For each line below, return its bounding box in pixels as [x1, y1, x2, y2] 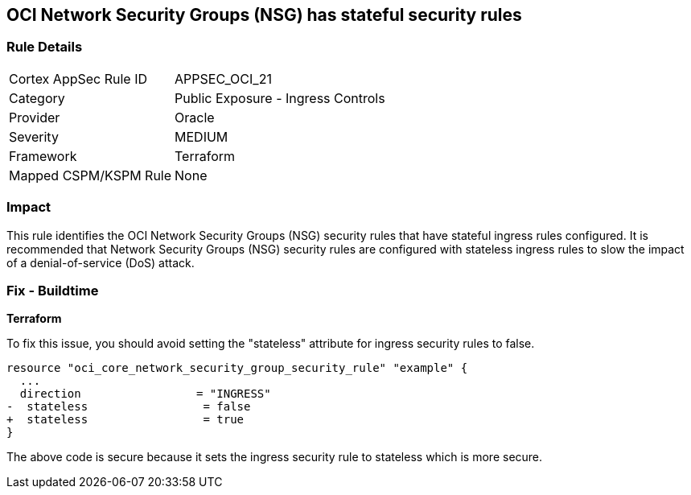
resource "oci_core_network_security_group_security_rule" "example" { [6, 361, 468, 375]
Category [9, 89, 65, 106]
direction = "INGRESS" [19, 387, 271, 401]
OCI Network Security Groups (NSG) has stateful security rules [6, 5, 522, 25]
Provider [9, 109, 60, 126]
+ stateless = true [6, 413, 245, 427]
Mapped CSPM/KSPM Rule [9, 167, 172, 184]
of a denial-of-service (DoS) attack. [6, 255, 195, 270]
